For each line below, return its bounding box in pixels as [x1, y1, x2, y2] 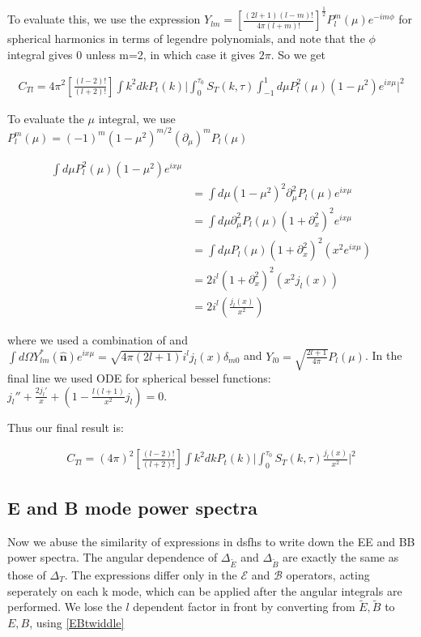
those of [7, 566, 46, 584]
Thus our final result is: [7, 418, 124, 435]
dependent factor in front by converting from [133, 598, 355, 615]
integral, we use [98, 109, 176, 126]
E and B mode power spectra [7, 494, 257, 519]
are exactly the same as [283, 549, 399, 566]
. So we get [270, 45, 325, 62]
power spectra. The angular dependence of [7, 549, 218, 566]
